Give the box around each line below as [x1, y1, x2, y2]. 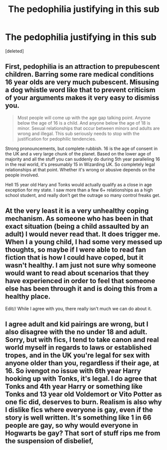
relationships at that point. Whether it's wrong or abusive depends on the [5, 166, 156, 172]
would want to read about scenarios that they [5, 269, 149, 278]
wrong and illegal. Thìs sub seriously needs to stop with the [17, 131, 140, 137]
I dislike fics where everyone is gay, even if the [5, 405, 153, 414]
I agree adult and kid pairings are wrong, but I [5, 320, 149, 328]
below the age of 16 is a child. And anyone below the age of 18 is [17, 120, 151, 126]
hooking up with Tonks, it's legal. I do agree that [5, 374, 157, 383]
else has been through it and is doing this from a [5, 285, 158, 293]
